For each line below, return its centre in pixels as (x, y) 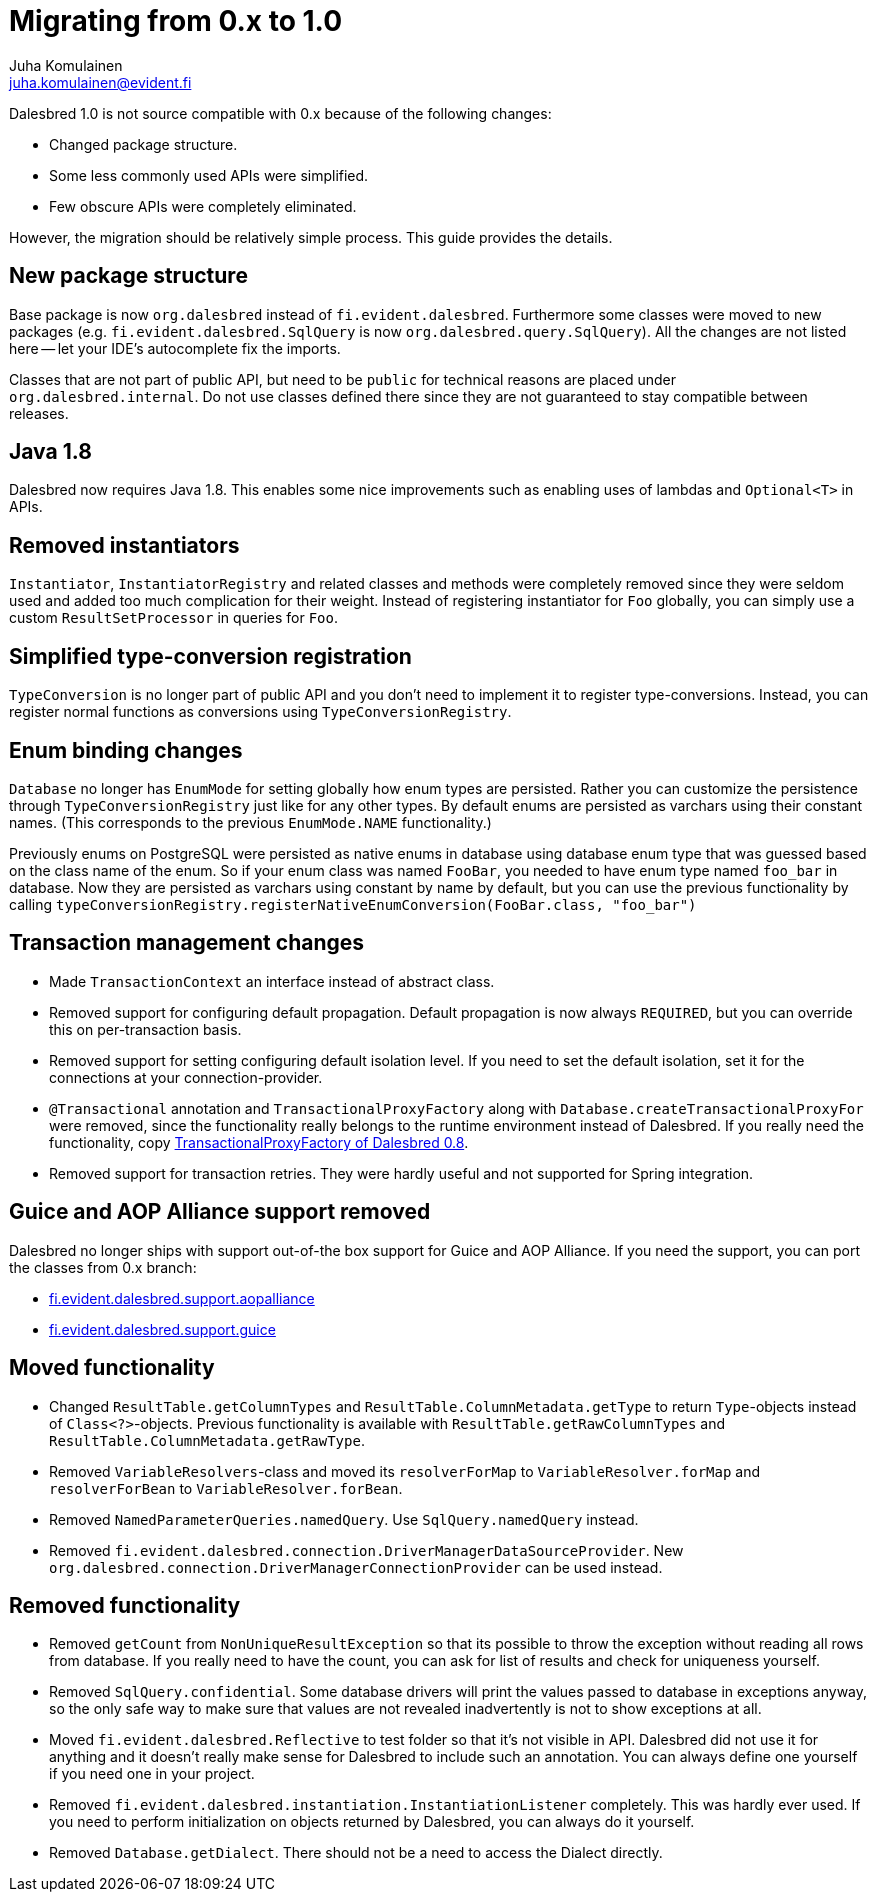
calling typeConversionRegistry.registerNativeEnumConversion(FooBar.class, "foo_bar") (353, 904)
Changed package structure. (143, 144)
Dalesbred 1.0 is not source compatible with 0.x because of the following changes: (280, 113)
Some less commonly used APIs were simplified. (209, 175)
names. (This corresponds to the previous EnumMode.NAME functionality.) (250, 822)
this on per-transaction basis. (145, 1029)
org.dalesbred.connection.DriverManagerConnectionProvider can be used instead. (356, 1567)
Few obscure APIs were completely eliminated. (203, 206)
